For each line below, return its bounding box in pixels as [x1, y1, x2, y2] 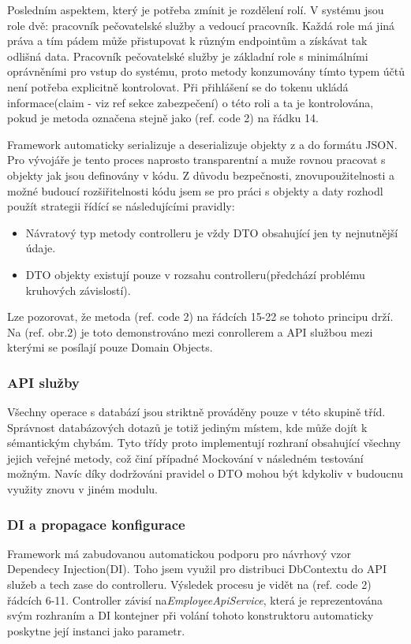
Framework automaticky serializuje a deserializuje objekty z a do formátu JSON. [7, 136, 398, 152]
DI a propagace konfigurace [7, 514, 185, 534]
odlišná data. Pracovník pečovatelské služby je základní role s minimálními [7, 47, 368, 64]
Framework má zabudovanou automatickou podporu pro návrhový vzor [7, 545, 352, 561]
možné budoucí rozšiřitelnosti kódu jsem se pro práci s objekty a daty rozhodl [7, 182, 383, 199]
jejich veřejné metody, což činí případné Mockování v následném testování [7, 449, 364, 466]
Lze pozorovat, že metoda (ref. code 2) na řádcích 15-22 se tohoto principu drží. [7, 308, 394, 325]
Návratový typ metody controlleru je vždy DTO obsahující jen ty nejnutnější [25, 224, 398, 240]
